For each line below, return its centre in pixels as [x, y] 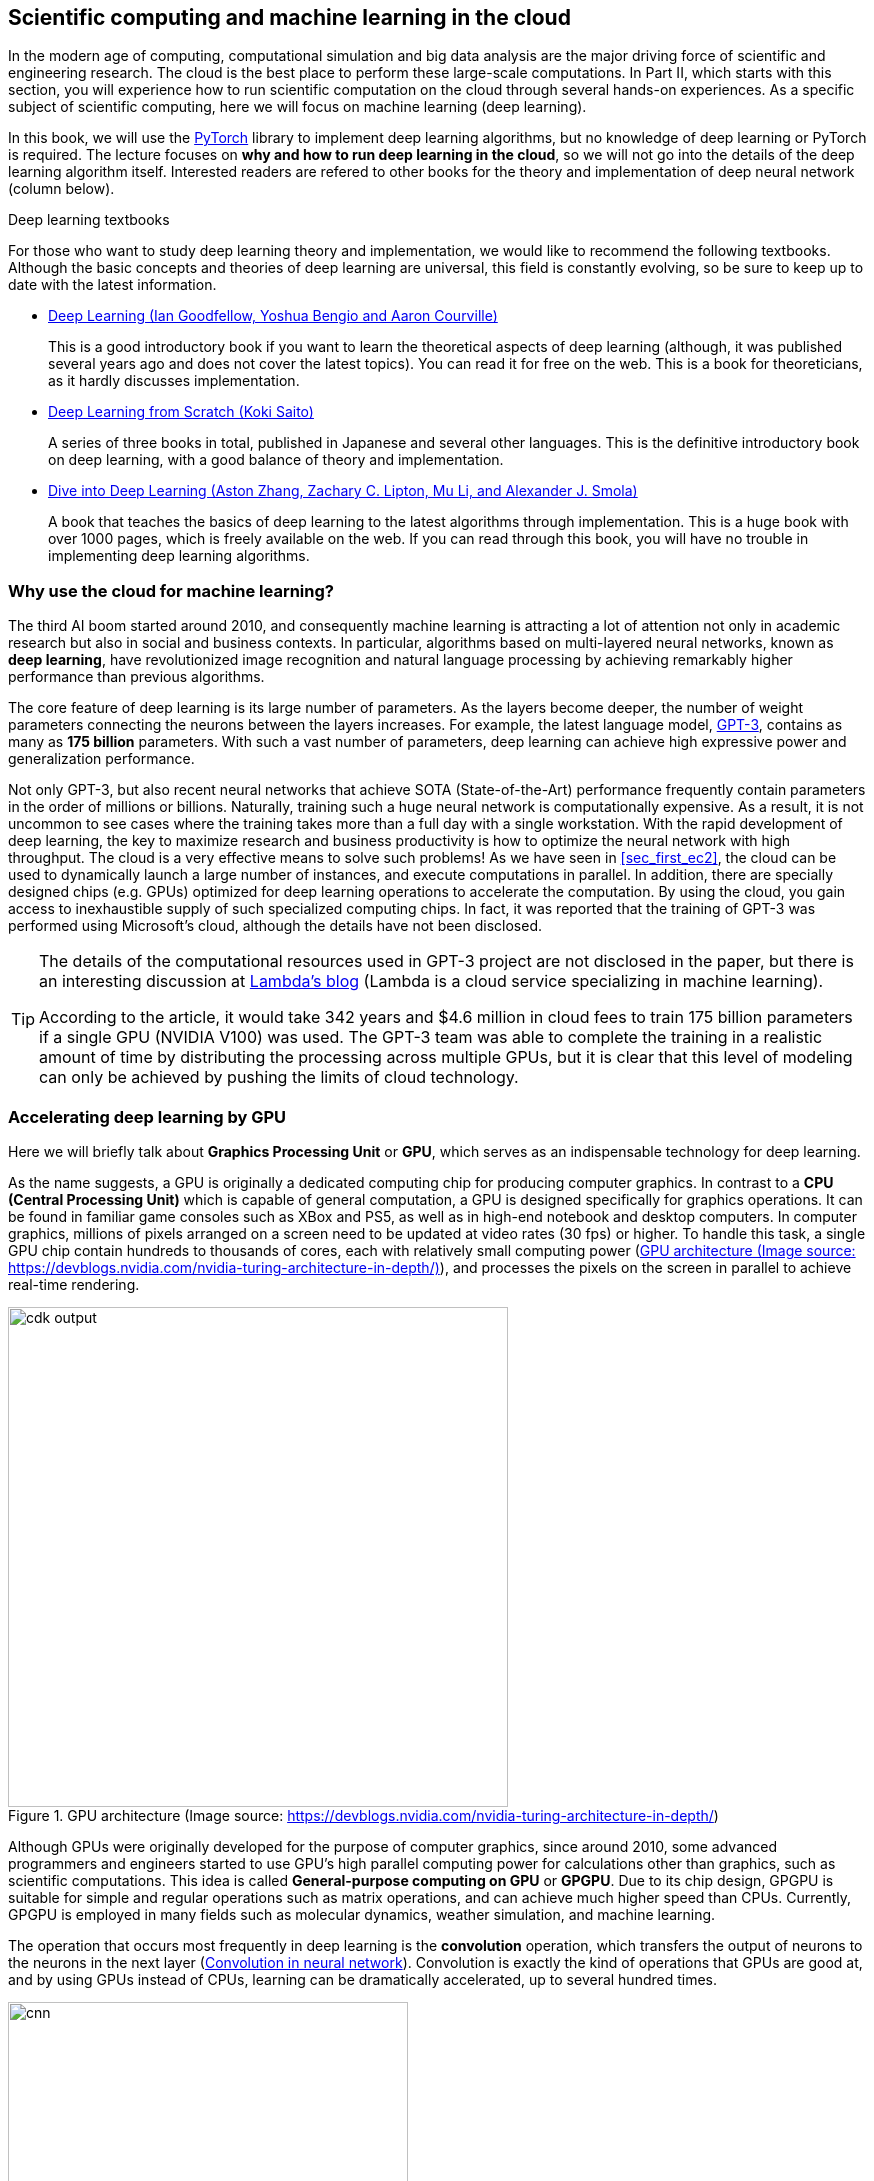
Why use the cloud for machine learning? [171, 590]
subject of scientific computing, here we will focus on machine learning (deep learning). [297, 107]
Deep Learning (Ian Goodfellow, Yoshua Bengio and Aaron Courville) [273, 316]
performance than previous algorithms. [136, 677]
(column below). [61, 189]
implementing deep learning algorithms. [179, 556]
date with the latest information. [112, 285]
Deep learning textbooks [89, 220]
